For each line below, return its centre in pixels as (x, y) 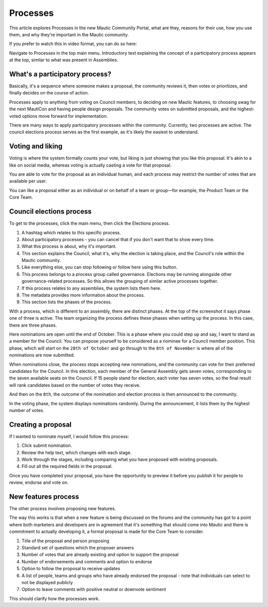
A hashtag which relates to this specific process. (71, 232)
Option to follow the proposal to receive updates (71, 569)
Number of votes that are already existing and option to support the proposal (100, 555)
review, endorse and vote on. (39, 483)
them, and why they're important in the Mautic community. (69, 34)
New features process (44, 496)
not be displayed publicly (47, 582)
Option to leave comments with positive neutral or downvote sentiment (94, 590)
